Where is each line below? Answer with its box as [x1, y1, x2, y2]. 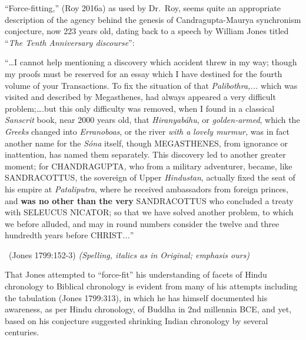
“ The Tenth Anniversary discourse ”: [5, 36, 135, 48]
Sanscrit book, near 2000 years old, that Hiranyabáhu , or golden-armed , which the [5, 114, 300, 126]
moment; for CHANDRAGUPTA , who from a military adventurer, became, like [5, 159, 292, 172]
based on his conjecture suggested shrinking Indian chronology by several [5, 314, 268, 326]
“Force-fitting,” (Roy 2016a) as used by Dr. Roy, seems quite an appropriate [5, 2, 281, 14]
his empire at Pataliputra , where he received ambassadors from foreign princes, [5, 182, 289, 195]
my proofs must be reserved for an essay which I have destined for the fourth [5, 67, 282, 79]
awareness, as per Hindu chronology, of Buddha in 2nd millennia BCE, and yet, [5, 303, 292, 315]
